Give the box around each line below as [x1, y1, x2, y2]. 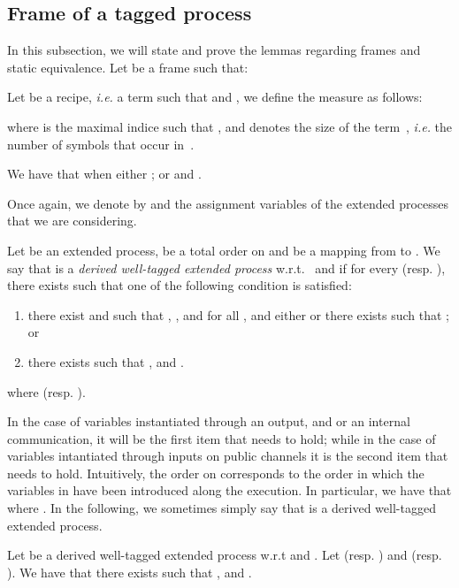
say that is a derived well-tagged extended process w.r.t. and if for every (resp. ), [7, 258, 446, 277]
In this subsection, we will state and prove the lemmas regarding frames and [7, 41, 421, 59]
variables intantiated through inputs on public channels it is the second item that [7, 447, 448, 465]
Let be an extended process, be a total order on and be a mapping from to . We [7, 241, 440, 259]
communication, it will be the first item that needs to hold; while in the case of [7, 429, 436, 447]
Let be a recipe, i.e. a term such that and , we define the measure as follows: [7, 88, 423, 106]
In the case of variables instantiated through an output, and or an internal [7, 412, 410, 431]
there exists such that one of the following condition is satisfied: [7, 276, 352, 294]
